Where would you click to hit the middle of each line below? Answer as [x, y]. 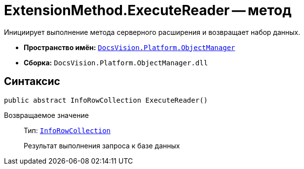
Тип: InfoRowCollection [67, 130]
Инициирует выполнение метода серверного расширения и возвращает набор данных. [152, 32]
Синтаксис [32, 82]
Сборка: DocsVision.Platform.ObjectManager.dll [116, 62]
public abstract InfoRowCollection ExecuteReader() [106, 100]
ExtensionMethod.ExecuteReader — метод [148, 10]
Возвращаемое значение [46, 115]
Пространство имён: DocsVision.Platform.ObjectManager [130, 47]
